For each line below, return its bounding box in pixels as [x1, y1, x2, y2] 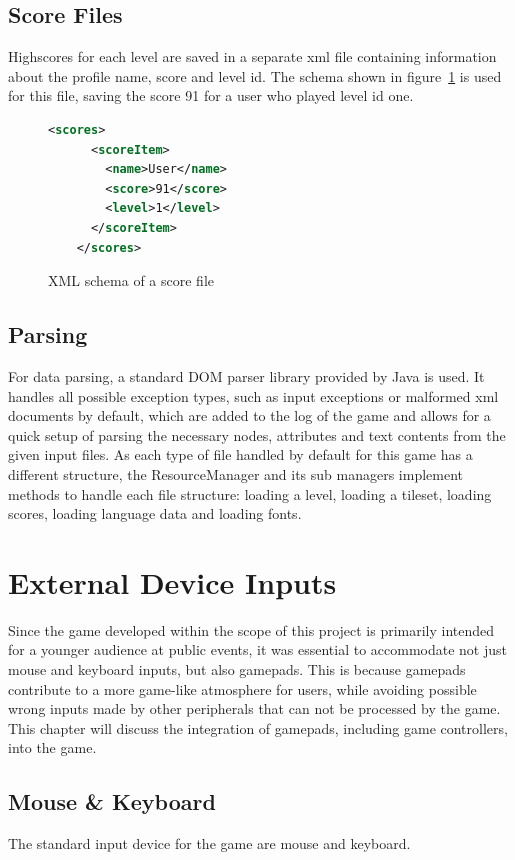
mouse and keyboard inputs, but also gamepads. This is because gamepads [8, 659, 466, 679]
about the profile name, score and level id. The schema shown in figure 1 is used [8, 65, 502, 86]
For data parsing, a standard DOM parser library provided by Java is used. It [8, 365, 485, 386]
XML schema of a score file [48, 270, 215, 291]
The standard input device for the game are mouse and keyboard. [8, 833, 411, 854]
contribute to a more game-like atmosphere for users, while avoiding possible [8, 678, 477, 699]
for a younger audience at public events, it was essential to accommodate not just [8, 639, 507, 660]
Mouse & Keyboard [8, 786, 216, 817]
